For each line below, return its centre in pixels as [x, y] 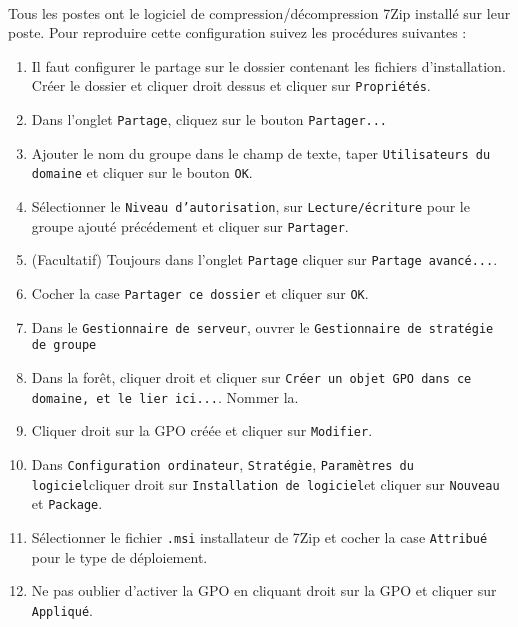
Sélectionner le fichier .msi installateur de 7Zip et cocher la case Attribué [259, 536]
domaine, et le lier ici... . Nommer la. [165, 396]
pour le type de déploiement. [119, 556]
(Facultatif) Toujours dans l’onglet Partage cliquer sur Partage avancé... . [264, 259]
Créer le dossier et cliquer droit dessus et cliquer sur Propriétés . [231, 85]
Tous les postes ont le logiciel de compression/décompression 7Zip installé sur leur [259, 12]
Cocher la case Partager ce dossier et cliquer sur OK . [200, 292]
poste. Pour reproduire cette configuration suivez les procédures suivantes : [237, 32]
